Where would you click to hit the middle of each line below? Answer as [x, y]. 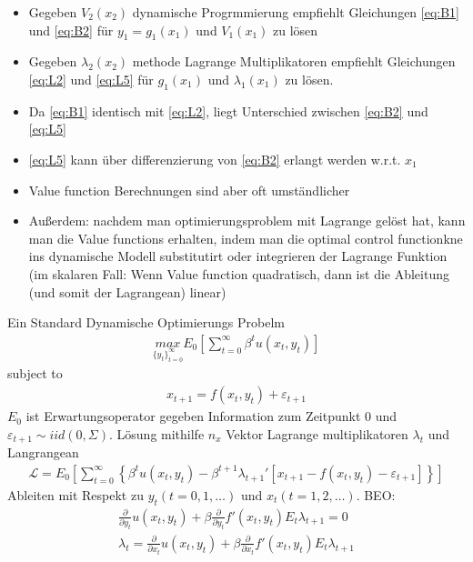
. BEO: [376, 494]
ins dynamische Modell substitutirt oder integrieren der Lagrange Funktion [238, 256]
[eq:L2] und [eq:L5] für [91, 79]
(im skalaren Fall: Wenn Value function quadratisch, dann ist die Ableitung [239, 273]
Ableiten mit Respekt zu [75, 494]
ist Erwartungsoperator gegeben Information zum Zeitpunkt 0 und [211, 416]
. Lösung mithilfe [157, 433]
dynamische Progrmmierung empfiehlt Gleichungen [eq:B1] [296, 12]
